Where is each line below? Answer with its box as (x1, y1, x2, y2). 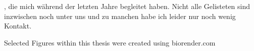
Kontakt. (4, 20, 32, 31)
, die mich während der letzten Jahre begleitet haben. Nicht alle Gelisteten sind (4, 1, 250, 11)
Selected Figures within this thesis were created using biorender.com (4, 37, 216, 47)
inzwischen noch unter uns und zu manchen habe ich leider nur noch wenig (4, 10, 236, 21)
